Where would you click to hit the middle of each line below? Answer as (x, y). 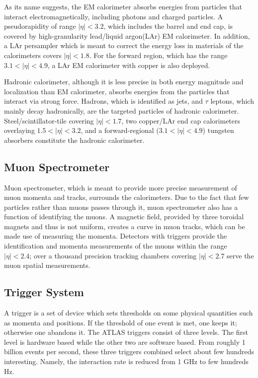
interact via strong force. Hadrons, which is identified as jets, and (103, 101)
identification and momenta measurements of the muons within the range (116, 246)
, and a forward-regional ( (120, 130)
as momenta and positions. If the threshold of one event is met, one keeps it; (121, 322)
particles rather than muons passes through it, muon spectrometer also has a (121, 207)
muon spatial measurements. (47, 265)
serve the (240, 255)
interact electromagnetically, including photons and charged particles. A (114, 16)
